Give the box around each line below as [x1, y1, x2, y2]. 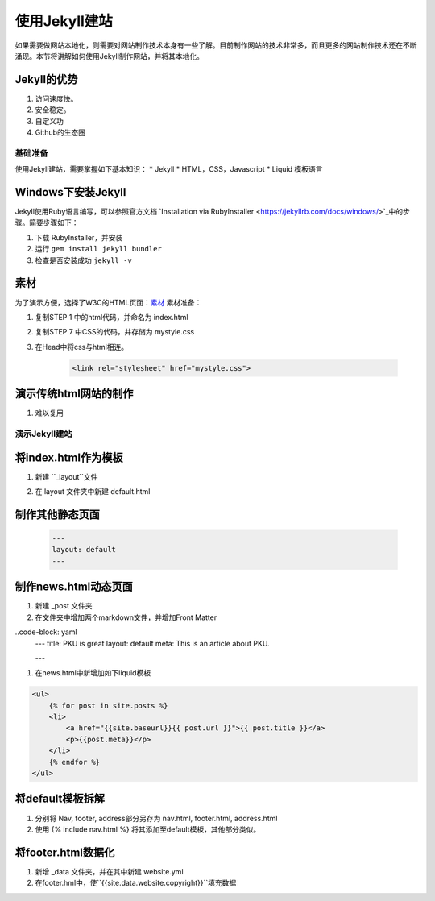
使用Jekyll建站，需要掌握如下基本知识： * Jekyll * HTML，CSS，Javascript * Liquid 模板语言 [14, 164, 323, 174]
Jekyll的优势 [14, 73, 78, 86]
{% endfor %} [48, 758, 101, 766]
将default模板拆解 [14, 792, 105, 806]
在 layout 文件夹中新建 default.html [35, 487, 151, 496]
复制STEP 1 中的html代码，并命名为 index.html [35, 312, 188, 322]
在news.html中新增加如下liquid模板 [35, 668, 151, 678]
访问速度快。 [35, 93, 78, 103]
